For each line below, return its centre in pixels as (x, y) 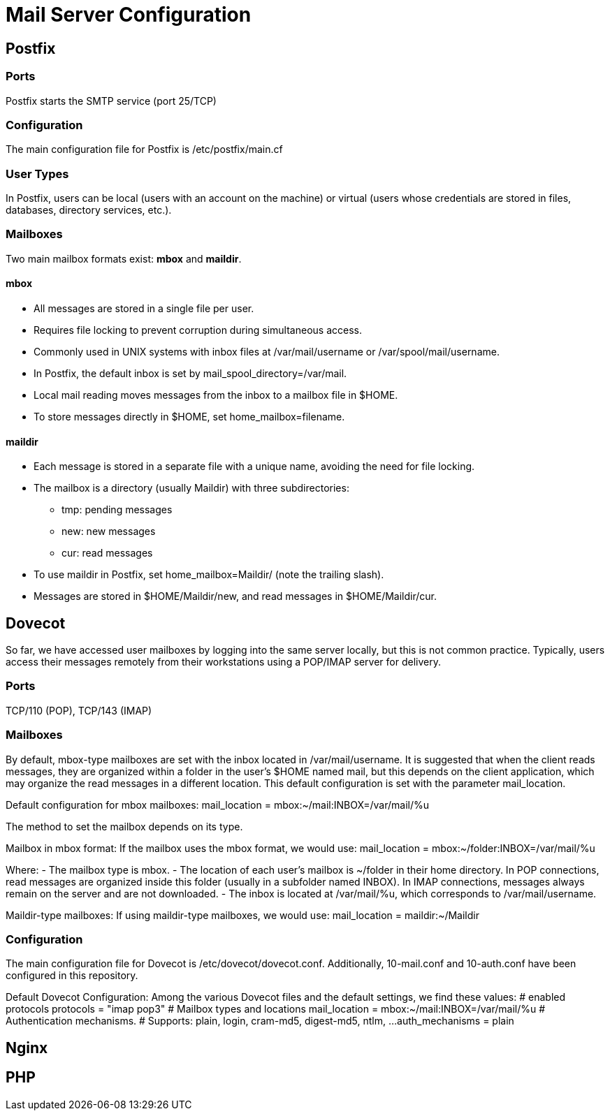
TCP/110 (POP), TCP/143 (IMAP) (79, 710)
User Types (37, 174)
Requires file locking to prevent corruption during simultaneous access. (198, 330)
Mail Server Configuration (129, 15)
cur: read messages (107, 553)
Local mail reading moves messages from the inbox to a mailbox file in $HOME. (216, 395)
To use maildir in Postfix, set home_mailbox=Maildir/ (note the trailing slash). (209, 575)
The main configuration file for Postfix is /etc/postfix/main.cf (144, 149)
